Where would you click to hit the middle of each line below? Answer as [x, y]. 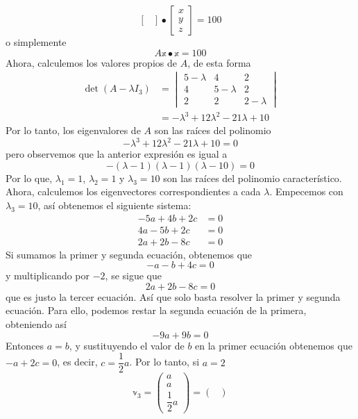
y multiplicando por [48, 276]
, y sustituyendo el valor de [127, 345]
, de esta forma [219, 62]
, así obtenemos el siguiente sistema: [114, 205]
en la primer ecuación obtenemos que [274, 345]
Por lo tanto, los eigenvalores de [73, 130]
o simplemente [36, 42]
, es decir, [77, 362]
